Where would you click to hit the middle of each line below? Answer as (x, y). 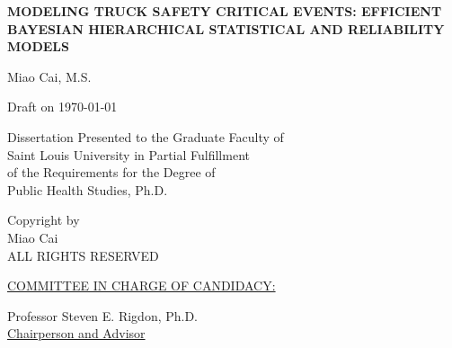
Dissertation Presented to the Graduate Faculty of (146, 136)
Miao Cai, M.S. (49, 76)
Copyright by (44, 220)
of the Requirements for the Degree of (111, 172)
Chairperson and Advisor (76, 333)
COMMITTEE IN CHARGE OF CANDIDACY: (142, 286)
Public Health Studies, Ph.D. (88, 189)
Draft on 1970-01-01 (62, 107)
